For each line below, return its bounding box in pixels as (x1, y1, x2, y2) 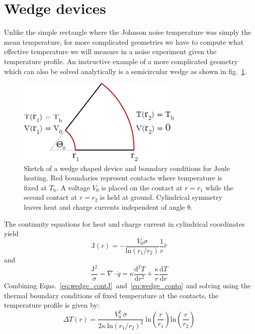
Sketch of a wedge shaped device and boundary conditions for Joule (24, 163, 230, 173)
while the (205, 182, 234, 192)
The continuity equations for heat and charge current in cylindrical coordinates (4, 218, 245, 229)
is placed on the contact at (101, 182, 182, 192)
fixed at (24, 182, 47, 192)
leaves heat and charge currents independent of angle (24, 202, 185, 212)
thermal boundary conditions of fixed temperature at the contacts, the (4, 290, 219, 300)
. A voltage (56, 182, 90, 192)
